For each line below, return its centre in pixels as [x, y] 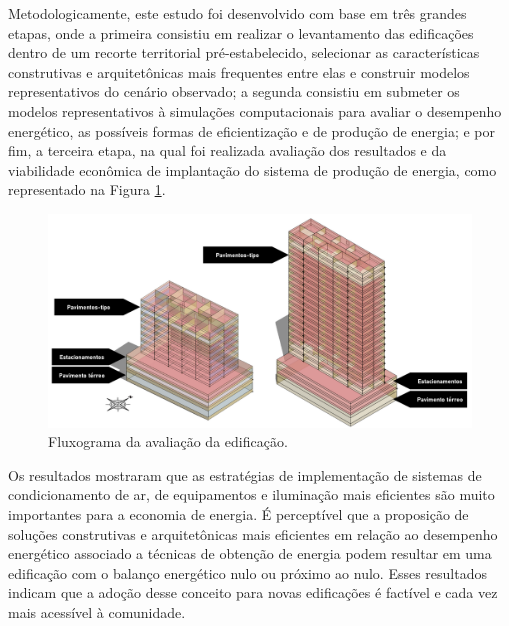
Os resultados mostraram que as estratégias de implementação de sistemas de [245, 474]
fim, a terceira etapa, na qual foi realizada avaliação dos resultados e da [227, 150]
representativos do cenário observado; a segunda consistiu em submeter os [234, 91]
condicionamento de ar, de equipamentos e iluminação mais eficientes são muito [251, 494]
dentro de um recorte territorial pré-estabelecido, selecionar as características [244, 52]
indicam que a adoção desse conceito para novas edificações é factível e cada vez [253, 592]
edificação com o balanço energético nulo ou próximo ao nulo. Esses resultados [247, 572]
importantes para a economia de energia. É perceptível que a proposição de [238, 513]
